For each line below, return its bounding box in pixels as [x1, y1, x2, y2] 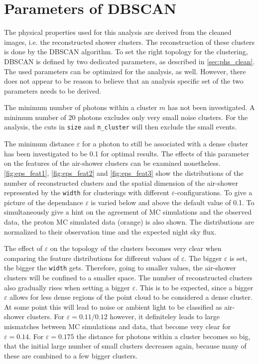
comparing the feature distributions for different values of [4, 252, 179, 263]
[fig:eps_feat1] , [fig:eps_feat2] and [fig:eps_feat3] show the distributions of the [4, 167, 244, 178]
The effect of [4, 243, 42, 253]
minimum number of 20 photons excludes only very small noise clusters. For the [4, 112, 248, 122]
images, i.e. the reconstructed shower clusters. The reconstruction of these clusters [4, 36, 255, 47]
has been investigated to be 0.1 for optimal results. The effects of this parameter [4, 148, 250, 158]
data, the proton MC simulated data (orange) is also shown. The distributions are [4, 216, 254, 227]
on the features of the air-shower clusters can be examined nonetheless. [4, 158, 221, 168]
